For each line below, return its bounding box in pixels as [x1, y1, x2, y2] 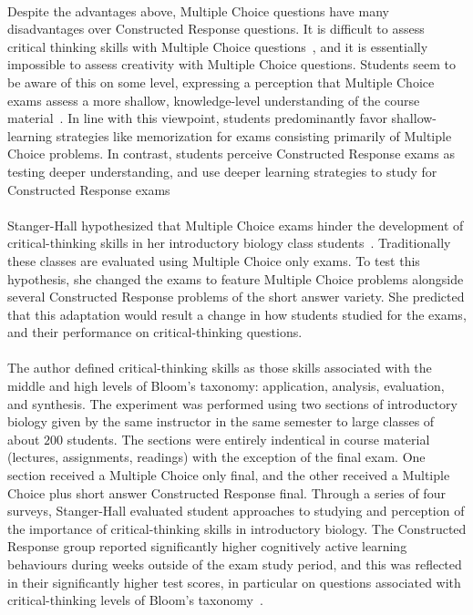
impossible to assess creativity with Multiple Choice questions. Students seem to [7, 55, 456, 74]
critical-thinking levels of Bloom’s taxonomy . [7, 590, 263, 610]
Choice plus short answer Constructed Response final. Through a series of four [7, 483, 446, 502]
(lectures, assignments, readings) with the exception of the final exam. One [7, 447, 426, 466]
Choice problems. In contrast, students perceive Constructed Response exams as [7, 144, 455, 163]
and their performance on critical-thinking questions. [7, 323, 303, 342]
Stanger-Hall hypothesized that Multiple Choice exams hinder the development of [7, 215, 464, 234]
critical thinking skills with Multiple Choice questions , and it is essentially [7, 36, 428, 56]
